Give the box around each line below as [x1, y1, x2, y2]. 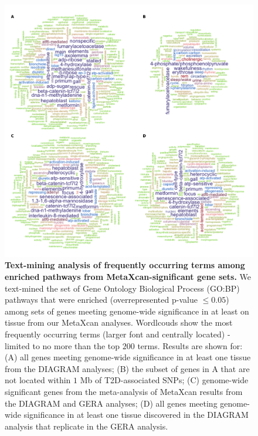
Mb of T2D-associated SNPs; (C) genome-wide [80, 374, 249, 386]
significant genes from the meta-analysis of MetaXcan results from [5, 386, 243, 397]
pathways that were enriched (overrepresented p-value [5, 293, 198, 306]
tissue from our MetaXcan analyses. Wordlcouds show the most [5, 316, 233, 329]
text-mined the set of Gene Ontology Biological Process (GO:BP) [5, 282, 240, 294]
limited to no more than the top [5, 339, 120, 351]
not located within [5, 374, 71, 386]
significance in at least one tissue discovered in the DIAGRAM [23, 408, 249, 421]
